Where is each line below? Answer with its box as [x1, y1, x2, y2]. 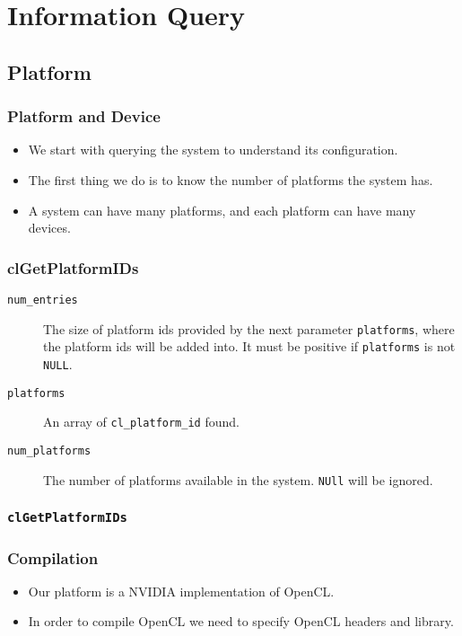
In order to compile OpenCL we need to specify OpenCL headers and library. [28, 612, 454, 631]
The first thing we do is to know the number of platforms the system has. [28, 170, 433, 189]
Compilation [7, 546, 99, 569]
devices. [28, 218, 71, 237]
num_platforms [7, 444, 92, 457]
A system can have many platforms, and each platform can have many [28, 200, 416, 219]
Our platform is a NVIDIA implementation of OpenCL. [28, 581, 335, 600]
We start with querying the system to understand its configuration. [28, 140, 398, 159]
